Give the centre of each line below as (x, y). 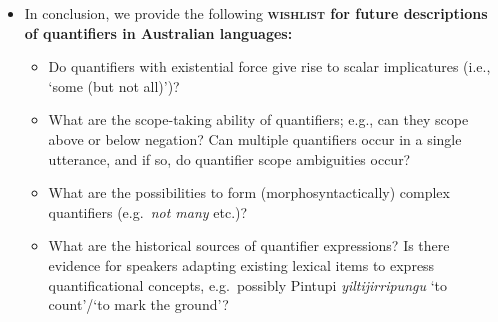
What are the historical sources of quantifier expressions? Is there (249, 245)
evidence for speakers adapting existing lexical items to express (241, 264)
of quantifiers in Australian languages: (158, 32)
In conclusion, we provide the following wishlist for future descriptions (256, 13)
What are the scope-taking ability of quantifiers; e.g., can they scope (258, 119)
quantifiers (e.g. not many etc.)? (148, 211)
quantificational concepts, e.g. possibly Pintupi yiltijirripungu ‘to (247, 284)
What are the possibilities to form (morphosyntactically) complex (249, 192)
